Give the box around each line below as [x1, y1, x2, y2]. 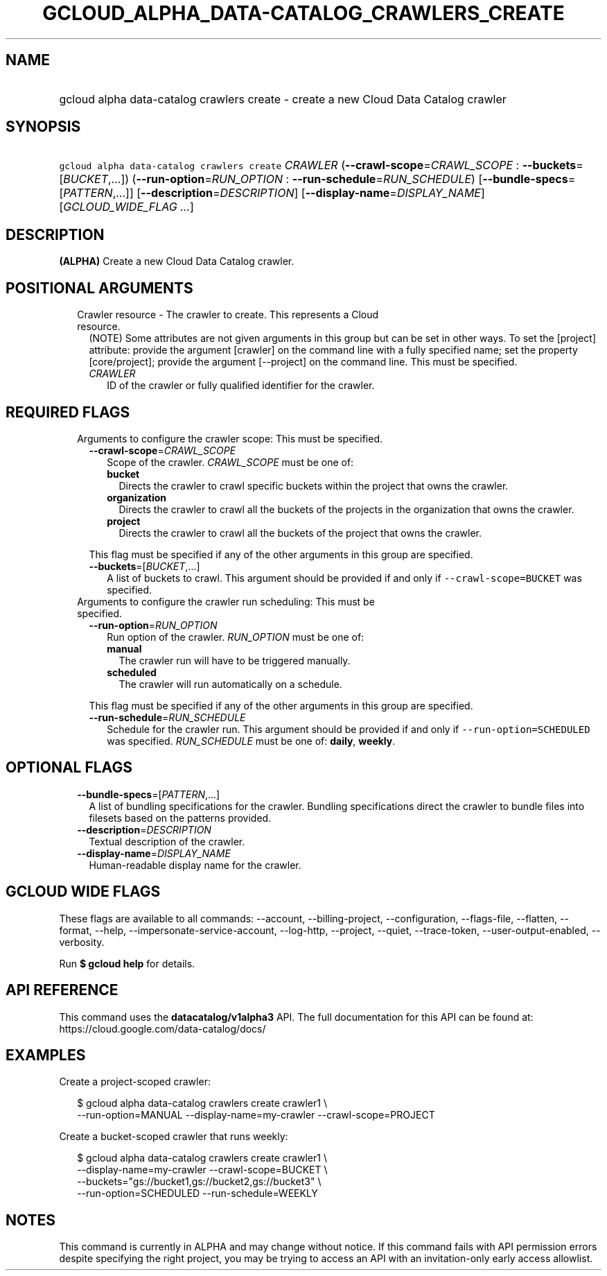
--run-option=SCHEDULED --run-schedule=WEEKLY [77, 1187, 318, 1200]
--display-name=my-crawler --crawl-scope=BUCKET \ [77, 1164, 328, 1176]
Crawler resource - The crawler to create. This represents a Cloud [77, 309, 379, 321]
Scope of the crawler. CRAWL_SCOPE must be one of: [107, 456, 354, 468]
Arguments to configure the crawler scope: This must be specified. [77, 432, 383, 445]
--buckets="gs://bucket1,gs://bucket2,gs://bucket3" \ [77, 1175, 322, 1188]
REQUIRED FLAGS [6, 403, 130, 421]
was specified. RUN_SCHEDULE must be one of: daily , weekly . [107, 734, 396, 747]
